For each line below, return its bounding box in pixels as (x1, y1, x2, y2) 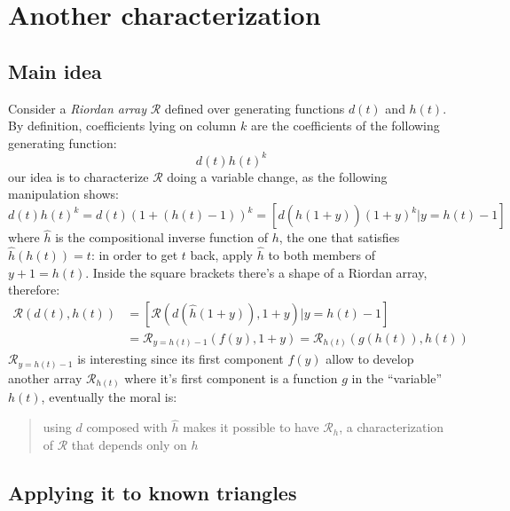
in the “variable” (351, 368, 443, 387)
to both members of (268, 246, 376, 264)
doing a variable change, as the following (167, 167, 388, 185)
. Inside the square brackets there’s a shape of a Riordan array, (85, 263, 428, 281)
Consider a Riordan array (8, 98, 147, 117)
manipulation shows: (8, 185, 120, 203)
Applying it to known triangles (8, 478, 297, 506)
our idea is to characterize (8, 167, 149, 185)
